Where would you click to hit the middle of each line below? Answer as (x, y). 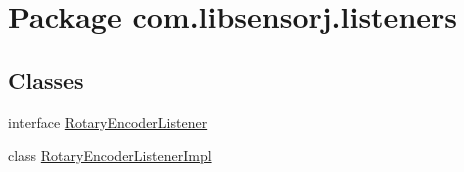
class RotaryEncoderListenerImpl (110, 155)
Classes (46, 79)
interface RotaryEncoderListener (108, 121)
